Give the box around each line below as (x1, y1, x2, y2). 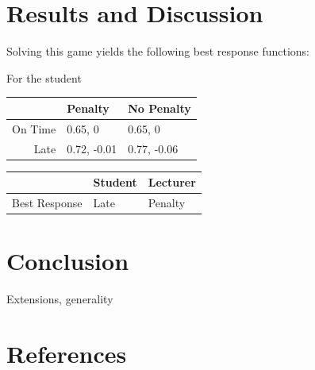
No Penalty (128, 99, 191, 116)
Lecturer (148, 174, 196, 191)
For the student (6, 69, 82, 86)
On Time (12, 120, 56, 137)
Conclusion (6, 245, 129, 277)
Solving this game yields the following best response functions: (6, 43, 310, 60)
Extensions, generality (6, 291, 113, 307)
